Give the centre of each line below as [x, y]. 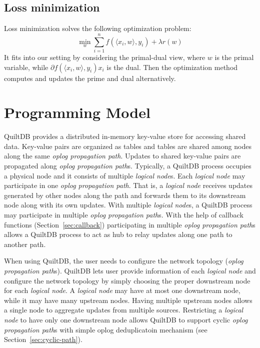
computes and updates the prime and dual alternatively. [90, 78]
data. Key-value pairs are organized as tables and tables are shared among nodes [128, 146]
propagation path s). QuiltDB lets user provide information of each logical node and [130, 270]
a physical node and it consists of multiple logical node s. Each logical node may [125, 175]
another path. [25, 244]
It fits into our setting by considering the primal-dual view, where [105, 57]
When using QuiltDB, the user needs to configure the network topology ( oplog [124, 261]
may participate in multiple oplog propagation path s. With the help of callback [124, 214]
